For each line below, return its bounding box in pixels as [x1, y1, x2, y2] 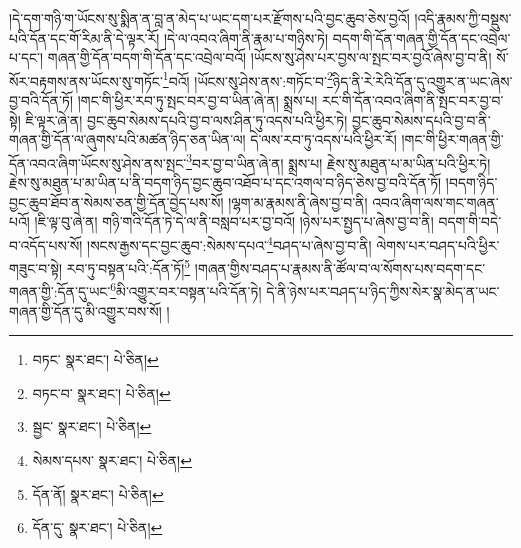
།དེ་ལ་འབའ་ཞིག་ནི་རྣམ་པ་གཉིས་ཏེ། [163, 27, 329, 48]
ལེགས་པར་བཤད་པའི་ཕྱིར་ [376, 234, 500, 255]
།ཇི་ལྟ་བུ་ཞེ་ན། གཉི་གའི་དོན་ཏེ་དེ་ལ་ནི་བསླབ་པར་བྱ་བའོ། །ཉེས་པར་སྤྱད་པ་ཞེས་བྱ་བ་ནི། [34, 211, 434, 232]
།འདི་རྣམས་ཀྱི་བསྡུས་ [414, 8, 512, 28]
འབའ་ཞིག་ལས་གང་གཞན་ [372, 191, 499, 212]
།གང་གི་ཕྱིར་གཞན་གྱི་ [401, 129, 504, 150]
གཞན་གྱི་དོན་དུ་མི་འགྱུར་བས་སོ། [9, 300, 162, 321]
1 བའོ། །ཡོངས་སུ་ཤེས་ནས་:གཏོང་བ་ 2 [162, 67, 333, 91]
